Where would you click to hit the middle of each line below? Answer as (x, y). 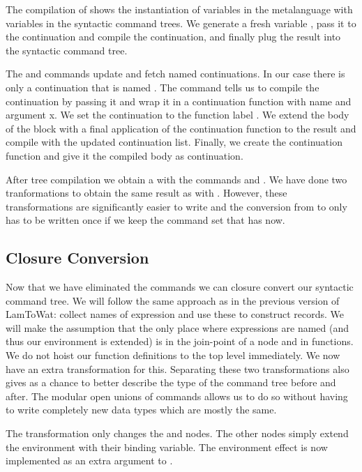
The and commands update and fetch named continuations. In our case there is (175, 74)
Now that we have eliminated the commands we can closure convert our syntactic (180, 287)
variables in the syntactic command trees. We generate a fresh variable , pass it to (181, 23)
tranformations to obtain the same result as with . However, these (146, 193)
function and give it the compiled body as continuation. (125, 155)
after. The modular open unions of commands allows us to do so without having (177, 396)
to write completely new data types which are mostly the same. (141, 410)
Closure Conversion (77, 258)
